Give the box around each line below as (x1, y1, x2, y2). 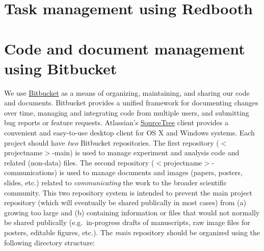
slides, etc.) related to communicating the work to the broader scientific (4, 177, 227, 188)
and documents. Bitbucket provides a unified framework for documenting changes (4, 97, 258, 108)
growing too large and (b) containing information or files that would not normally (4, 207, 260, 217)
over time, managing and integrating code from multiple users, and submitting (4, 107, 249, 118)
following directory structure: (4, 237, 95, 247)
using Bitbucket (4, 58, 117, 78)
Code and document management (4, 38, 245, 59)
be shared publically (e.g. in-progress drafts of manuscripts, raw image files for (4, 217, 250, 228)
